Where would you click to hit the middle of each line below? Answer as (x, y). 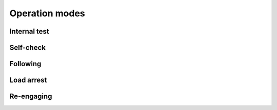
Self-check (28, 48)
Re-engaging (31, 97)
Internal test (29, 31)
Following (25, 64)
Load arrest (28, 80)
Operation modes (47, 13)
